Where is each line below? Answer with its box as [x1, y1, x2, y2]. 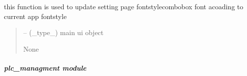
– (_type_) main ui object [23, 27, 104, 38]
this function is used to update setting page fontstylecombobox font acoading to [4, 1, 244, 11]
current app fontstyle [4, 11, 67, 21]
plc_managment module [4, 62, 87, 73]
